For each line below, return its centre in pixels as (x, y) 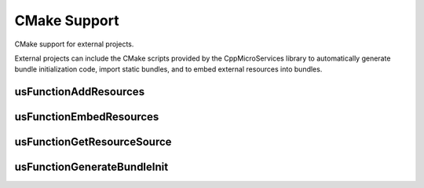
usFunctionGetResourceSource (93, 142)
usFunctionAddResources (80, 92)
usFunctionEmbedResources (87, 117)
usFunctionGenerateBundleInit (91, 167)
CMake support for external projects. (74, 44)
